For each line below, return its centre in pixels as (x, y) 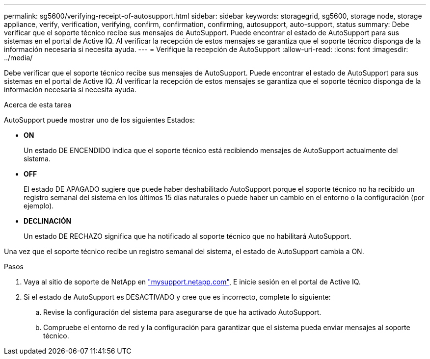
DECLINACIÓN (48, 221)
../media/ (18, 58)
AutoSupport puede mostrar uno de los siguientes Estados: (100, 120)
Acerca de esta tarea (38, 105)
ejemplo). (39, 206)
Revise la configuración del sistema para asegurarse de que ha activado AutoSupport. (182, 312)
